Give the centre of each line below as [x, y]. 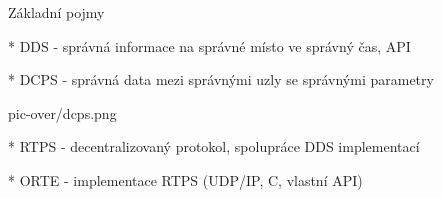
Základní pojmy [56, 12]
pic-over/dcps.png [62, 112]
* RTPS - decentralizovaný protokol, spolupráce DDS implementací [214, 146]
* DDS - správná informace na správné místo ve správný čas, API [209, 45]
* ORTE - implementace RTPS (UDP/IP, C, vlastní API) [185, 179]
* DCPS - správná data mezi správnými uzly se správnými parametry [221, 79]
